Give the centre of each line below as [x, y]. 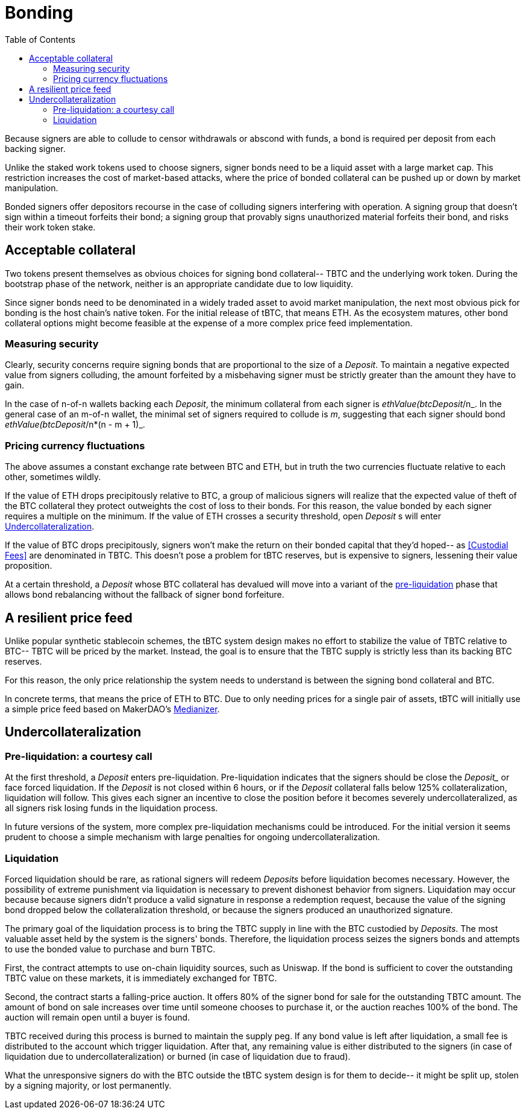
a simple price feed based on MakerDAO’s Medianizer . [112, 709]
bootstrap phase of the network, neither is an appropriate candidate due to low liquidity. [179, 283]
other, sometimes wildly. [53, 477]
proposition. [29, 566]
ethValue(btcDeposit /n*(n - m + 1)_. [75, 425]
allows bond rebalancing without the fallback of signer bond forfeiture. [145, 595]
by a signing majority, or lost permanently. [88, 1085]
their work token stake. [50, 227]
